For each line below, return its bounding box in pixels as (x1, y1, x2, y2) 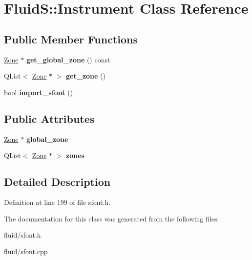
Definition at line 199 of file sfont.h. (4, 197, 111, 207)
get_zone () (66, 71, 106, 81)
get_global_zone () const (26, 54, 110, 64)
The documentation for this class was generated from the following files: (4, 213, 219, 223)
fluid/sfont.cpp (4, 246, 48, 256)
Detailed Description (4, 174, 111, 189)
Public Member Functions (4, 31, 138, 46)
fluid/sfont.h (4, 230, 41, 240)
